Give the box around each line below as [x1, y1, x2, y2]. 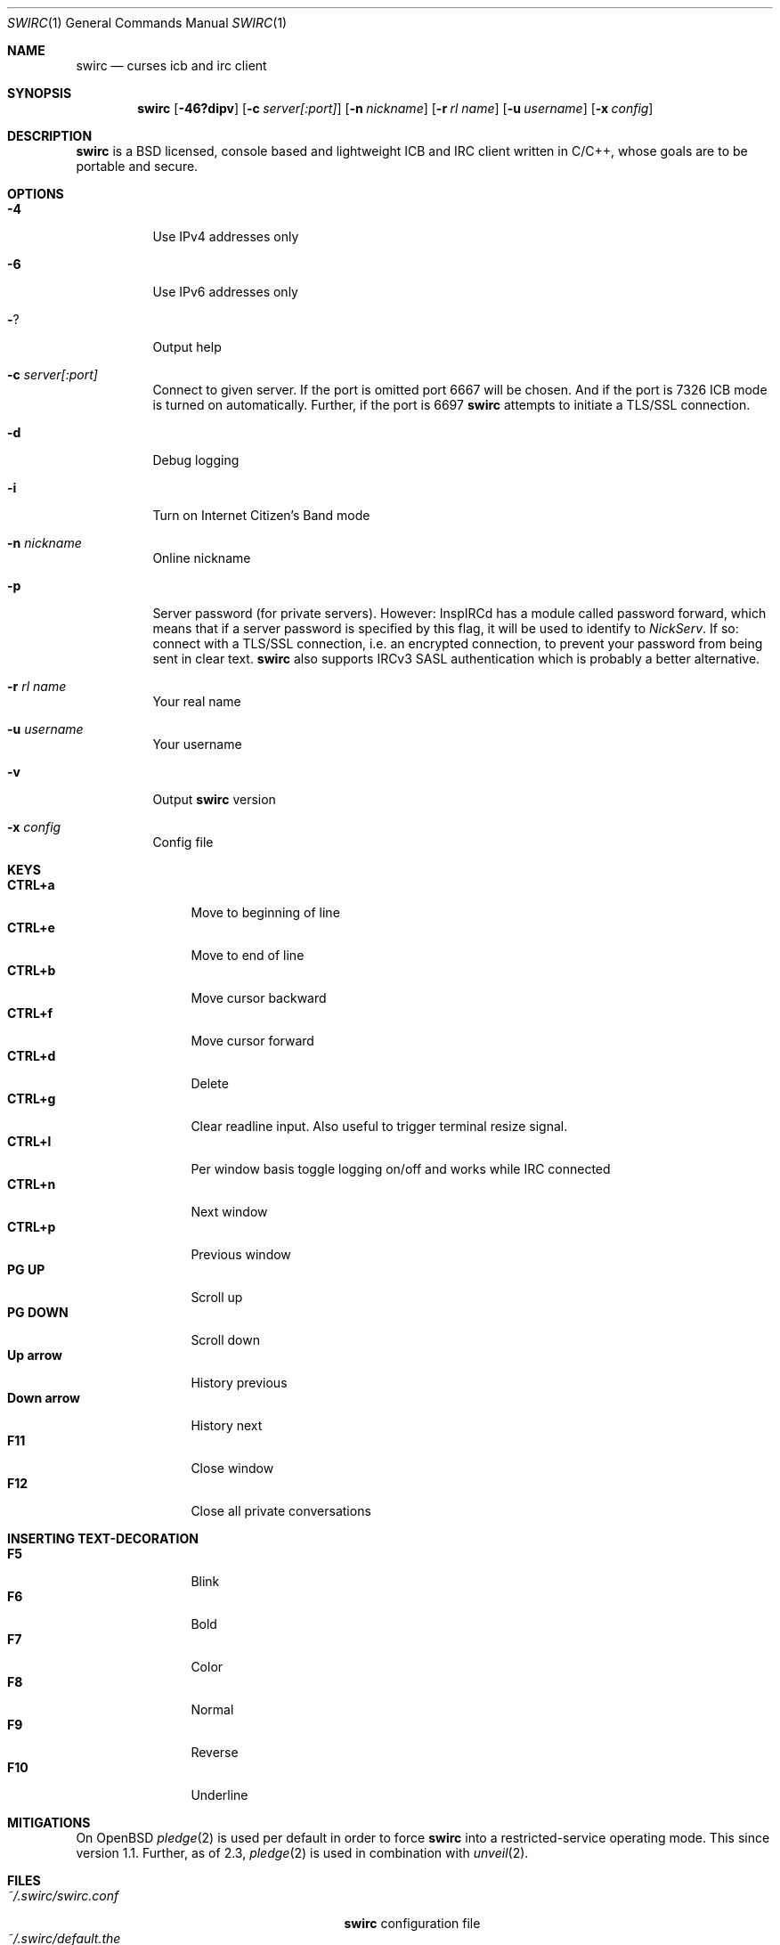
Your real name [152, 694, 241, 709]
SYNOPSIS [7, 85, 72, 101]
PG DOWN [7, 1305, 69, 1320]
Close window [191, 1461, 274, 1476]
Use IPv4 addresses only [152, 229, 299, 244]
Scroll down [191, 1332, 260, 1347]
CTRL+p [7, 1219, 56, 1234]
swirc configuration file [344, 1916, 481, 1931]
